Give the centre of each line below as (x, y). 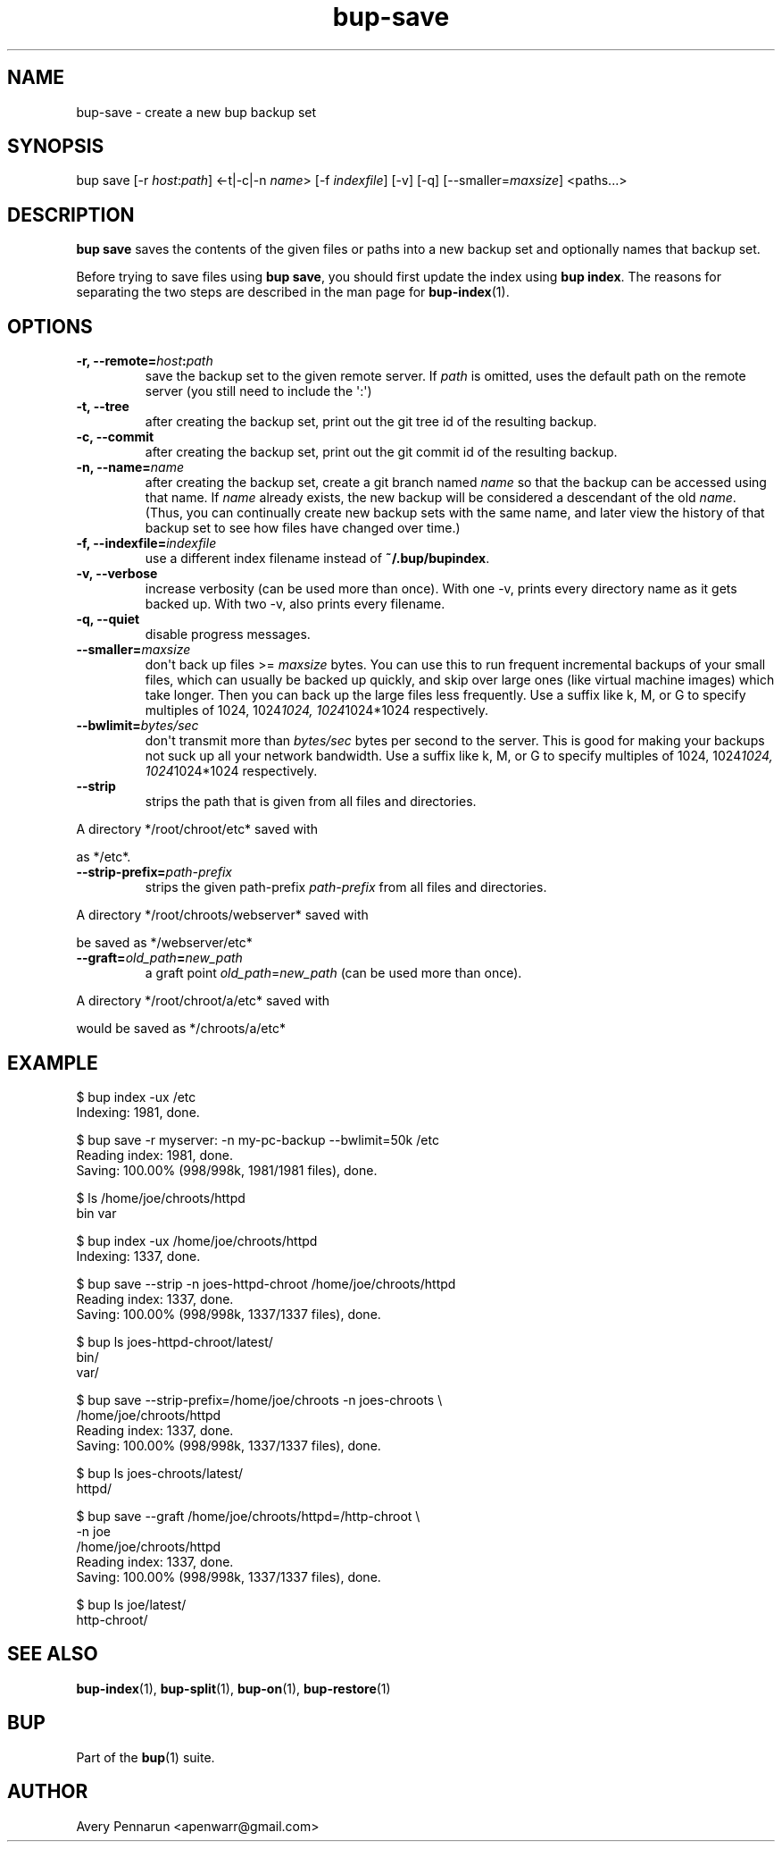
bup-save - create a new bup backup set (196, 112)
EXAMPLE (53, 1063)
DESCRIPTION (71, 214)
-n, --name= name (130, 467)
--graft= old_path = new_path (159, 958)
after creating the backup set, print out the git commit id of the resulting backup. (381, 452)
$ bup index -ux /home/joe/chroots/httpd (197, 1240)
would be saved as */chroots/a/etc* (181, 1029)
